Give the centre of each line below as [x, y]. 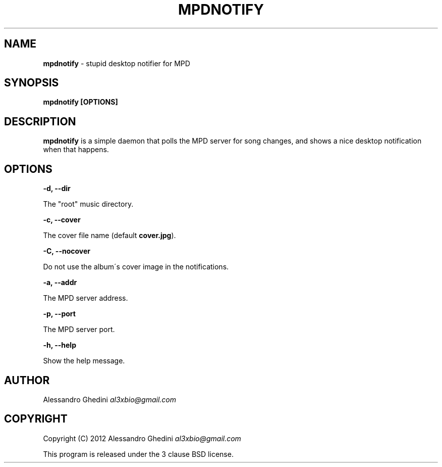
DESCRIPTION [40, 121]
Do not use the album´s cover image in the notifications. [136, 267]
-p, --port [59, 314]
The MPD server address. [86, 298]
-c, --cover [62, 220]
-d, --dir [57, 189]
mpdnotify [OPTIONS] [80, 102]
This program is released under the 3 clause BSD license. [138, 454]
